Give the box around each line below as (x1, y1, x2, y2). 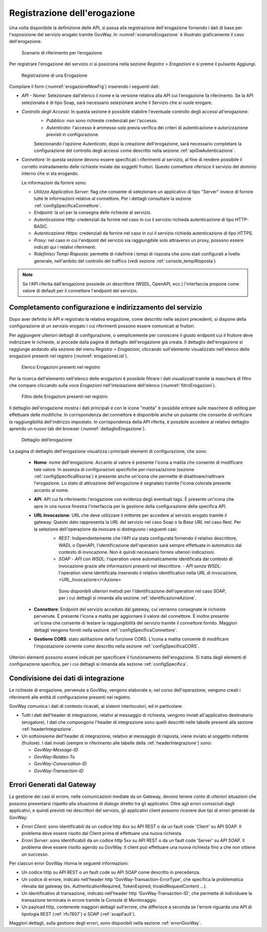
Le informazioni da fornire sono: (21, 180, 87, 186)
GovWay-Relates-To (34, 754, 75, 760)
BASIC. (34, 223, 48, 229)
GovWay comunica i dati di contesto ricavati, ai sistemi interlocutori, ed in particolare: (9, 703, 183, 709)
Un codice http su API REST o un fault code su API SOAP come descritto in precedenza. (21, 869, 201, 876)
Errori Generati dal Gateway (9, 781, 96, 789)
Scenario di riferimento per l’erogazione (21, 49, 102, 55)
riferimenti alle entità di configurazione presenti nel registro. (9, 694, 131, 700)
